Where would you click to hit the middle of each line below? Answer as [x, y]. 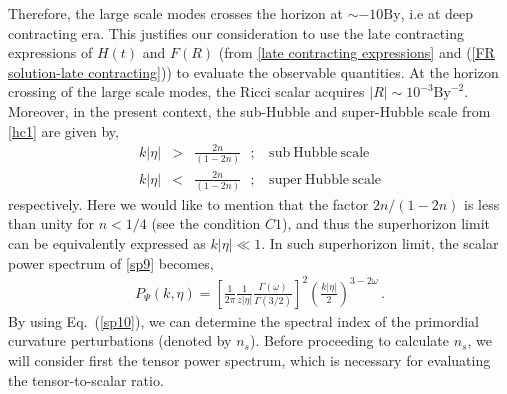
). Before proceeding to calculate [349, 340]
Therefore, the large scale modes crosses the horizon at [175, 13]
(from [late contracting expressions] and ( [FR [356, 52]
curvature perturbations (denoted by [120, 340]
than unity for [51, 223]
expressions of [50, 52]
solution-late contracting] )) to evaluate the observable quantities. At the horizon [253, 71]
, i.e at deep [437, 13]
